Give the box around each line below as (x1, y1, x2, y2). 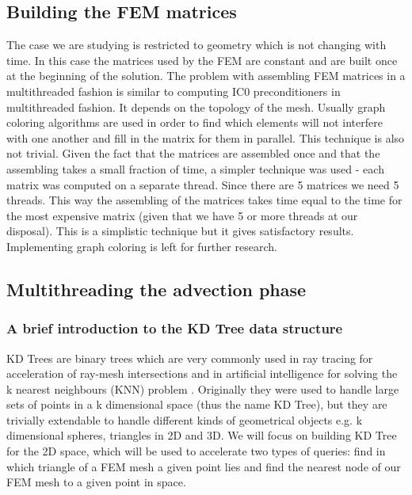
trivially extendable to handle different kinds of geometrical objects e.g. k (6, 411, 363, 428)
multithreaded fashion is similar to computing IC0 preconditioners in (6, 82, 341, 99)
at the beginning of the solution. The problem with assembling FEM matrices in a (6, 67, 406, 84)
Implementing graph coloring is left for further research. (6, 238, 277, 254)
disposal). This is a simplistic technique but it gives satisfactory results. (6, 223, 354, 239)
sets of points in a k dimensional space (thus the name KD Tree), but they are (6, 396, 387, 413)
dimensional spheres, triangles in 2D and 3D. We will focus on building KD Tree (6, 427, 397, 444)
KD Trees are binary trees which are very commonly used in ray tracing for (6, 349, 373, 366)
